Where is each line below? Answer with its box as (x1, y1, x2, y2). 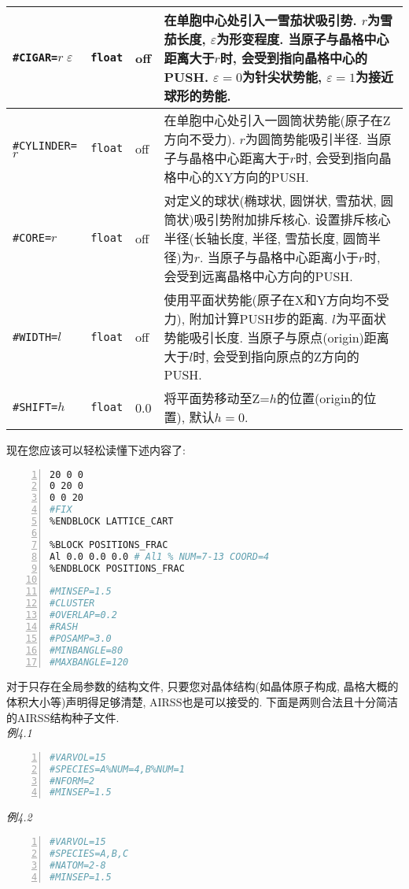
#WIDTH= (13, 330, 58, 343)
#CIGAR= (13, 51, 58, 64)
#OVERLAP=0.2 (50, 609, 117, 621)
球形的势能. (164, 87, 231, 105)
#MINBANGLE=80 (50, 644, 123, 656)
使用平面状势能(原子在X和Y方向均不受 (164, 291, 389, 309)
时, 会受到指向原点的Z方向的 (193, 347, 359, 365)
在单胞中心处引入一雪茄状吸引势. (164, 11, 357, 29)
